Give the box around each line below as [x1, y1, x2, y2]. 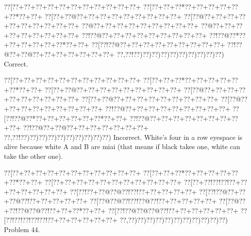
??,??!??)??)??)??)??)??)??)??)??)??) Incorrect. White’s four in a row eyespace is [4, 132, 243, 142]
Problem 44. [4, 224, 40, 235]
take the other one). [4, 151, 63, 161]
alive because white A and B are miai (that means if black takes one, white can [4, 141, 240, 152]
